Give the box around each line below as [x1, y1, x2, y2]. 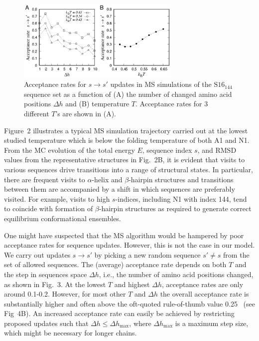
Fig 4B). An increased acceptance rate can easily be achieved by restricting [4, 308, 235, 319]
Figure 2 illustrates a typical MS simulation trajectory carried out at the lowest [4, 125, 248, 135]
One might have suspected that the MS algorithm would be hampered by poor [4, 230, 244, 240]
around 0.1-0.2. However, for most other [4, 289, 126, 299]
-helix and [92, 174, 123, 184]
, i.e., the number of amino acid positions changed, [99, 269, 254, 279]
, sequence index [142, 144, 192, 155]
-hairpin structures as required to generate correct [99, 203, 252, 214]
